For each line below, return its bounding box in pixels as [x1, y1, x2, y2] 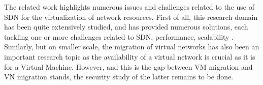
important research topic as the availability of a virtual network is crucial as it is [4, 51, 255, 62]
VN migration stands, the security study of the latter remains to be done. [4, 71, 234, 82]
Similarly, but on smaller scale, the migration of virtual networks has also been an [4, 41, 259, 52]
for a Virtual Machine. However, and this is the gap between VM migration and [4, 61, 253, 72]
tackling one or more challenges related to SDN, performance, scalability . [4, 31, 234, 42]
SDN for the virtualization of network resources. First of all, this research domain [4, 11, 258, 22]
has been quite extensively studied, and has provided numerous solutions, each [4, 21, 248, 32]
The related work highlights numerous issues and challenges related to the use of [4, 2, 254, 12]
